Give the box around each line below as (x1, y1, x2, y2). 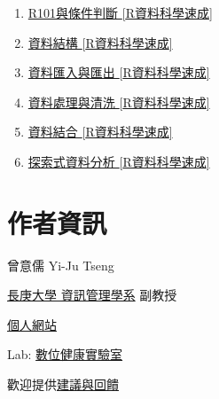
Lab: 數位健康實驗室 (7, 345, 123, 364)
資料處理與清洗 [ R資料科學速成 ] (27, 92, 210, 111)
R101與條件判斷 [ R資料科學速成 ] (27, 4, 213, 21)
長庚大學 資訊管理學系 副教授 (7, 286, 177, 304)
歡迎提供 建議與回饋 (7, 375, 119, 394)
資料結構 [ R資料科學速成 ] (27, 33, 173, 51)
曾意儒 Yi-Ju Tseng (7, 255, 114, 274)
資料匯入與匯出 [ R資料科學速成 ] (27, 63, 210, 82)
